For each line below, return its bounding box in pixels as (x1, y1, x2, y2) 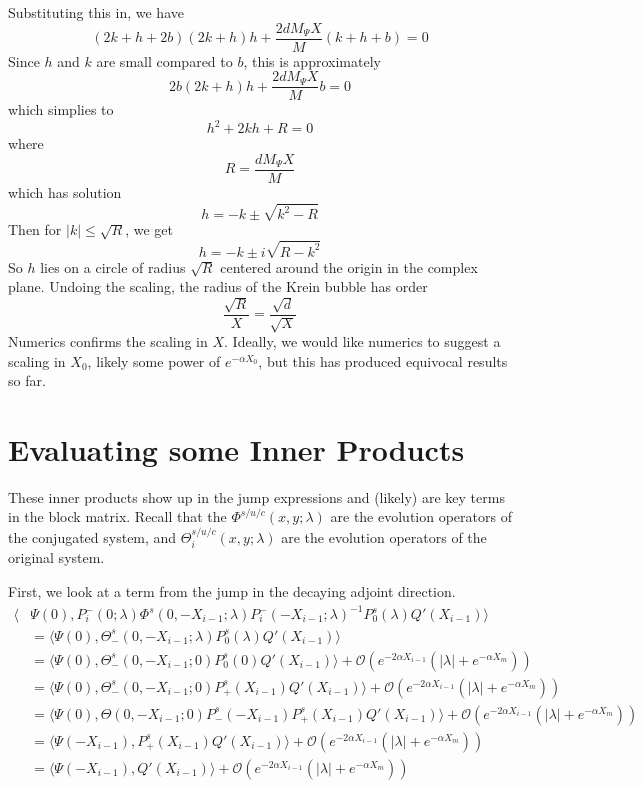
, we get (125, 219, 173, 240)
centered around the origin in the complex (220, 256, 478, 277)
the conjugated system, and (8, 526, 177, 547)
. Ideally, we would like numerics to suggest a (224, 330, 501, 351)
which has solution (8, 182, 122, 203)
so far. (8, 370, 46, 391)
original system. (8, 547, 105, 568)
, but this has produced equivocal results (258, 350, 508, 371)
